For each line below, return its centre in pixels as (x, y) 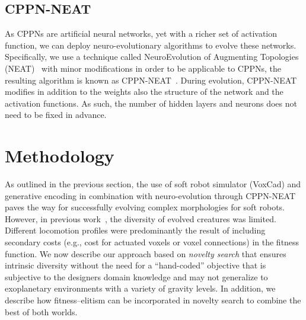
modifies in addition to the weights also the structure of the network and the (144, 92)
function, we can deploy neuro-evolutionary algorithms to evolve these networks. (151, 45)
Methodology (60, 156)
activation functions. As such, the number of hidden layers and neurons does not (151, 103)
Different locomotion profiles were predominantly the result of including (135, 230)
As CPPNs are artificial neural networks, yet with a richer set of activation (141, 33)
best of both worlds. (41, 311)
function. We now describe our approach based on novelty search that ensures (146, 253)
